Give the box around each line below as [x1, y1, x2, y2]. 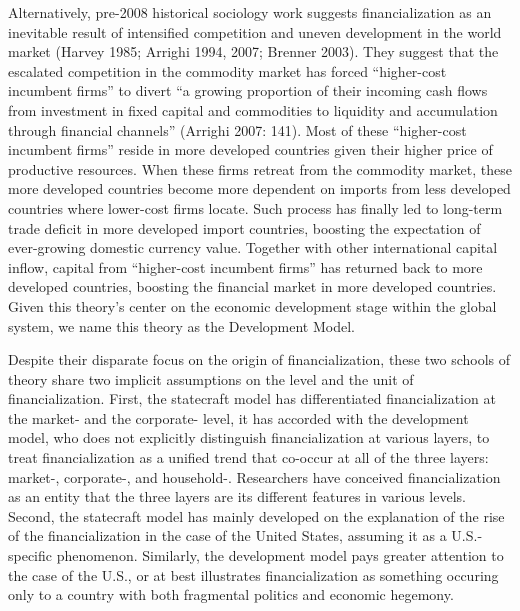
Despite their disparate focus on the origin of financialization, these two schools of [8, 349, 511, 370]
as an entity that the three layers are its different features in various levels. [8, 486, 466, 507]
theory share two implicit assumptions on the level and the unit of [8, 368, 414, 389]
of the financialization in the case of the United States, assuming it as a [8, 525, 447, 546]
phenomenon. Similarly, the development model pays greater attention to [56, 545, 504, 566]
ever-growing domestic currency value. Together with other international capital [8, 237, 498, 258]
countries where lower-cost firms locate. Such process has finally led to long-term [8, 197, 503, 218]
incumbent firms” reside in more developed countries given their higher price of [8, 139, 493, 160]
